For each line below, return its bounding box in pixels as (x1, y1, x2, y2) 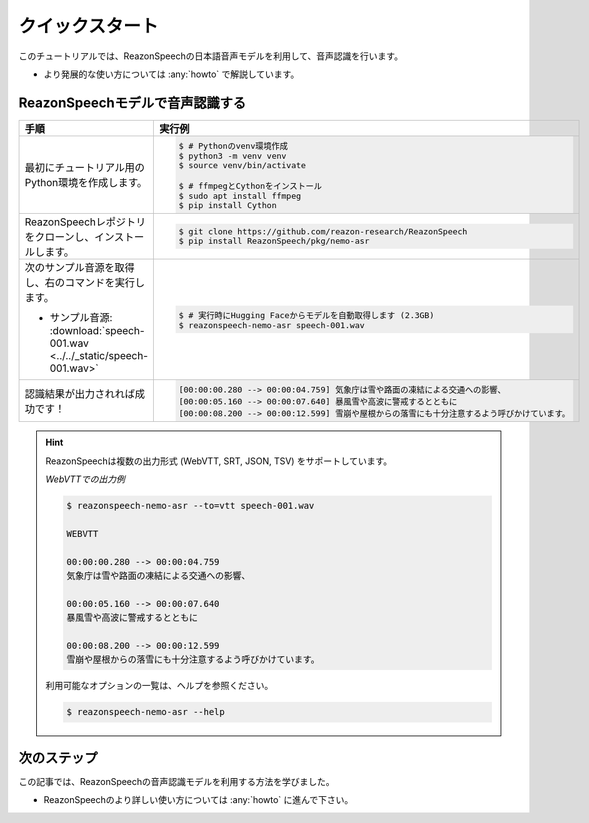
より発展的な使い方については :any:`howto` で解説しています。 (43, 68, 300, 80)
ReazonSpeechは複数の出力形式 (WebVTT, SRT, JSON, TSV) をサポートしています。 (45, 455, 393, 467)
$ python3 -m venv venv (178, 150, 287, 161)
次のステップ (18, 749, 98, 766)
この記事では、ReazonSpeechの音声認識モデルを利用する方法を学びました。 (18, 775, 335, 787)
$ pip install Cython (178, 200, 277, 210)
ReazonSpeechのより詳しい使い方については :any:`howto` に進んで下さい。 (43, 794, 354, 806)
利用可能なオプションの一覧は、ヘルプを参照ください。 (45, 680, 274, 692)
